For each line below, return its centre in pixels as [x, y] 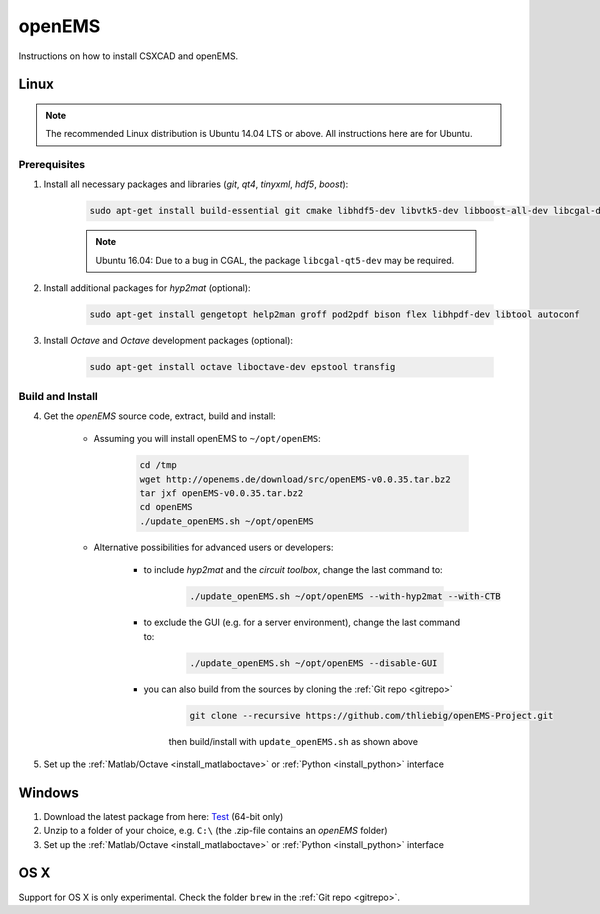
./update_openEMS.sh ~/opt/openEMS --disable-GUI [313, 663]
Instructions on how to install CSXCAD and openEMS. [128, 56]
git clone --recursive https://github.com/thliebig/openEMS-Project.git [371, 715]
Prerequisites [51, 165]
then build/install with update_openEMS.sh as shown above [293, 741]
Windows [48, 792]
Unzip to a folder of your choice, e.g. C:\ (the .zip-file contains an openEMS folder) [216, 831]
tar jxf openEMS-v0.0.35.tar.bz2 [221, 493]
